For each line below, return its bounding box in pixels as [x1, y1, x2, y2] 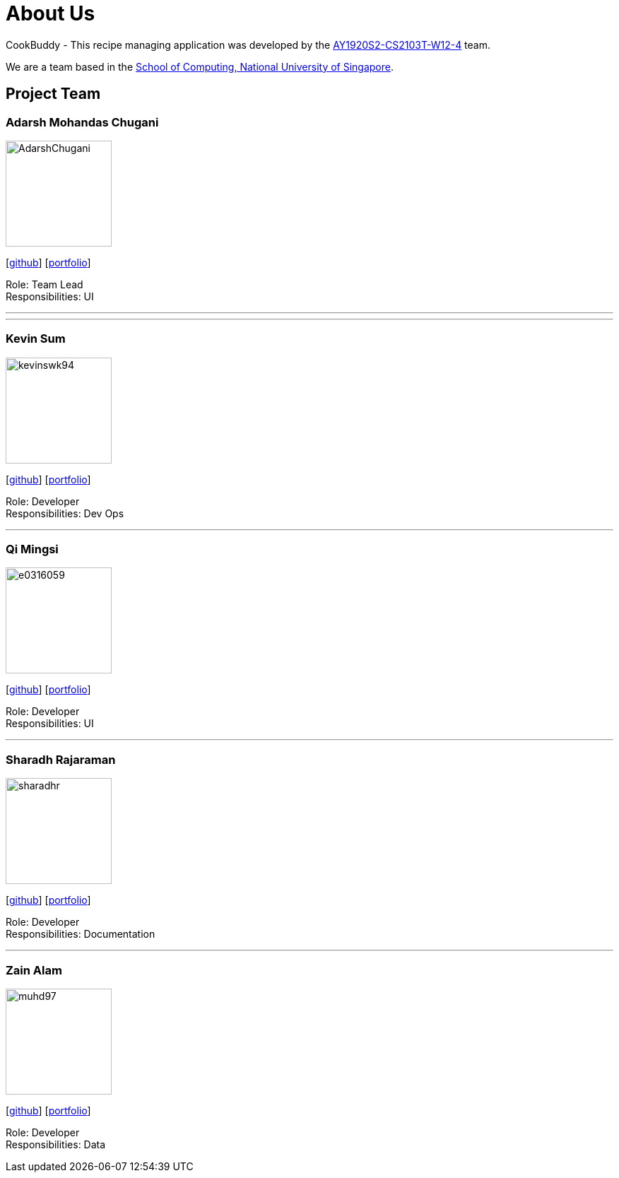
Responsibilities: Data [6, 1138, 106, 1150]
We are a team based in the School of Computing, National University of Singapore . [6, 60, 394, 73]
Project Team [6, 85, 101, 103]
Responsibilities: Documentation [6, 928, 155, 941]
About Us [6, 1, 95, 25]
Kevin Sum [6, 331, 66, 346]
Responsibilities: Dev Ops [6, 507, 124, 519]
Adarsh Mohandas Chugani [6, 114, 159, 129]
